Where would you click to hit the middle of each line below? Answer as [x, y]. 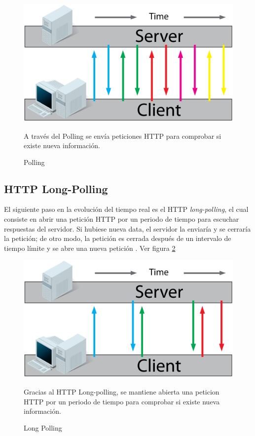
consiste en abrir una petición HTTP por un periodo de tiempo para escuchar [122, 219]
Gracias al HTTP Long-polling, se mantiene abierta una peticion [122, 391]
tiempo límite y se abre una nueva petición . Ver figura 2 [90, 248]
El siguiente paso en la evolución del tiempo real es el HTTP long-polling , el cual [126, 209]
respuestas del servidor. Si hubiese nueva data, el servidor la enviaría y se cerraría [127, 228]
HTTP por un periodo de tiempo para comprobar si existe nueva [122, 401]
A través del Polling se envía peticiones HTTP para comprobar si [123, 136]
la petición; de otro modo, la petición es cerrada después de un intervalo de [118, 238]
